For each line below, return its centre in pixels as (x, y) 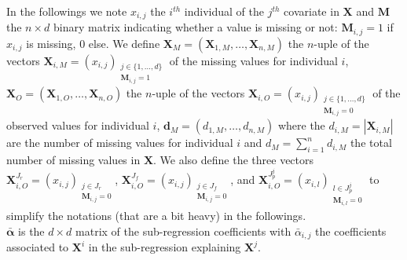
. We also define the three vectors (234, 160)
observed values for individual (78, 125)
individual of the (224, 11)
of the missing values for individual (253, 60)
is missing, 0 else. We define (93, 43)
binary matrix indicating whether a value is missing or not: (196, 27)
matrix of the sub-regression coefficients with (183, 231)
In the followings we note (67, 11)
